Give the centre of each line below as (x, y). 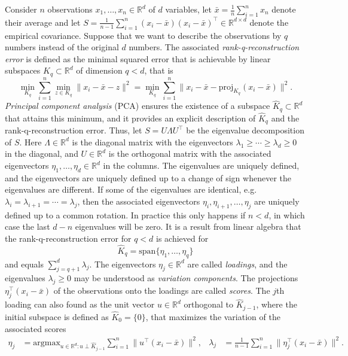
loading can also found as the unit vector (80, 304)
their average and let (43, 22)
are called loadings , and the (237, 264)
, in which (287, 214)
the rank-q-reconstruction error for (68, 238)
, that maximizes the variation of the (213, 316)
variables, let (189, 9)
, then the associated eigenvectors (139, 201)
